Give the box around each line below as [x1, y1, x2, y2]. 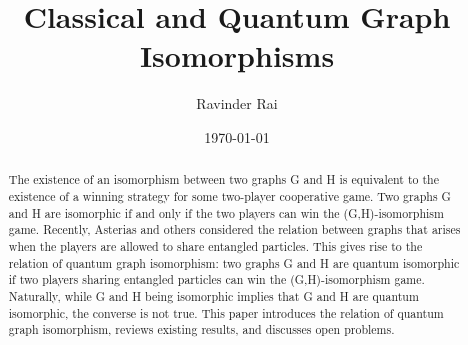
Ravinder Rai [196, 93, 278, 114]
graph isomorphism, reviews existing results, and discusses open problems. [8, 321, 395, 338]
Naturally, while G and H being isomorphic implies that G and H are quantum [8, 287, 419, 304]
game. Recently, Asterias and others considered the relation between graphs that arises [8, 221, 461, 238]
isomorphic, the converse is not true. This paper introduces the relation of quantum [8, 304, 444, 321]
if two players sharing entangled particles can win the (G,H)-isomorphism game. [8, 271, 425, 288]
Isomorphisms [139, 35, 335, 76]
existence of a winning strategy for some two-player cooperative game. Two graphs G [8, 187, 451, 204]
